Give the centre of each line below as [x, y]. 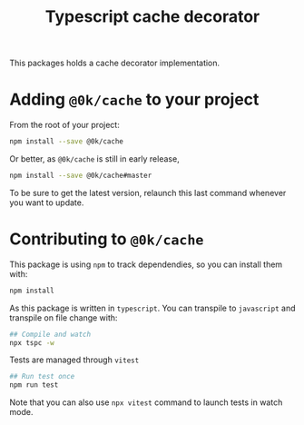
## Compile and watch [50, 334]
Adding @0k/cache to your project [134, 99]
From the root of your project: [64, 125]
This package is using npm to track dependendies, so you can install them [146, 264]
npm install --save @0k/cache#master [81, 175]
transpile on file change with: [64, 317]
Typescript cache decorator [152, 17]
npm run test [34, 385]
